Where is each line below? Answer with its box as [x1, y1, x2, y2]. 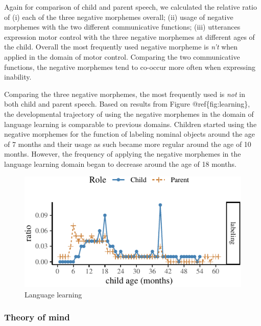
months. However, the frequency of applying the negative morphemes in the [4, 148, 241, 159]
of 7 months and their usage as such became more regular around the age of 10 [4, 138, 251, 149]
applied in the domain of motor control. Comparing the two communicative [4, 51, 240, 62]
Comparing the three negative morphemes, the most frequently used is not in [4, 88, 246, 99]
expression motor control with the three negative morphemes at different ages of [4, 31, 255, 42]
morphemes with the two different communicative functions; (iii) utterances [4, 21, 241, 32]
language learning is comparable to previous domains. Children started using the [4, 118, 257, 129]
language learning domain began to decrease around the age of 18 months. [4, 158, 236, 169]
